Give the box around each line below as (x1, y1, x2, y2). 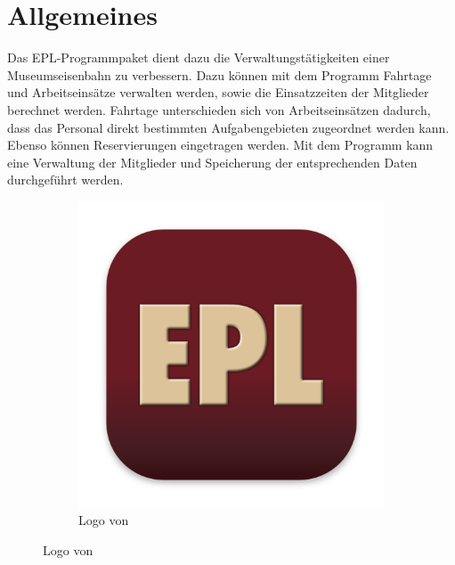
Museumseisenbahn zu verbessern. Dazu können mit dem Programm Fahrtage (7, 65, 432, 84)
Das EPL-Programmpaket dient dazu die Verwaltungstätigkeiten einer (7, 48, 390, 67)
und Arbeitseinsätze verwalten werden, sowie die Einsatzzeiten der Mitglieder (7, 83, 429, 102)
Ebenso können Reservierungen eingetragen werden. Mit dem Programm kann (7, 135, 434, 154)
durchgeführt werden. (7, 170, 124, 189)
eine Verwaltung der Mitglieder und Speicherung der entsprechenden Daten (7, 152, 418, 171)
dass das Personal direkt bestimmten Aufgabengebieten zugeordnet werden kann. (7, 118, 450, 136)
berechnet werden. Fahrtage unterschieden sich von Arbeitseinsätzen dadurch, (7, 100, 431, 119)
